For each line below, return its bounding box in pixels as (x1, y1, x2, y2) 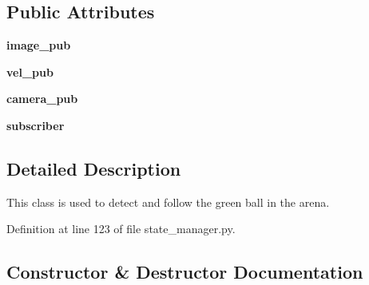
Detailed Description (6, 156, 181, 180)
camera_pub (6, 90, 78, 107)
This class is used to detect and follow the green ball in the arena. (6, 193, 330, 210)
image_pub (6, 37, 71, 53)
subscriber (6, 117, 65, 133)
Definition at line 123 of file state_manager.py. (6, 220, 236, 237)
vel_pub (6, 63, 54, 80)
